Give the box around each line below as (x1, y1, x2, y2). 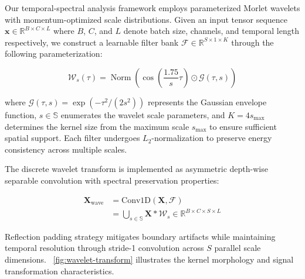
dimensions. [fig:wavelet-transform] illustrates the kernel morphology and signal (5, 253, 294, 266)
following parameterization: (5, 47, 103, 60)
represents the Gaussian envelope (147, 95, 267, 108)
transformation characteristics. (5, 264, 114, 277)
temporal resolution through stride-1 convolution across (5, 242, 204, 254)
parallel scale (214, 242, 261, 254)
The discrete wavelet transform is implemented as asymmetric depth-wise (5, 163, 268, 175)
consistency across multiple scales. (5, 143, 127, 155)
